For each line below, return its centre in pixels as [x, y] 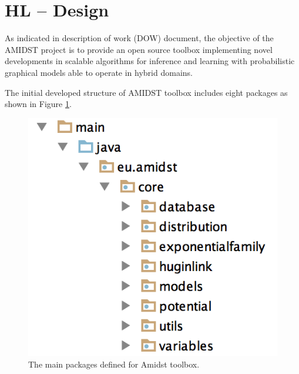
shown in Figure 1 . [38, 104]
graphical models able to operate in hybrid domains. [99, 72]
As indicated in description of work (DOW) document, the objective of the [139, 38]
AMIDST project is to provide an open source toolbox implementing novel [139, 49]
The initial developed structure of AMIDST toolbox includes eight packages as [146, 92]
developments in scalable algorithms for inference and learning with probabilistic [150, 61]
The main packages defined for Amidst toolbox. [114, 364]
